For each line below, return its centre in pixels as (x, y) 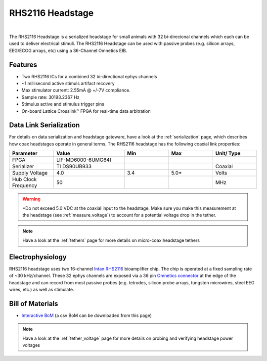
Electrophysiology (38, 257)
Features (23, 65)
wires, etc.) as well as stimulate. (42, 289)
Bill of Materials (34, 303)
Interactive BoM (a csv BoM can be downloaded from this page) (87, 315)
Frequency (24, 185)
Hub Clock (24, 180)
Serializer (23, 167)
